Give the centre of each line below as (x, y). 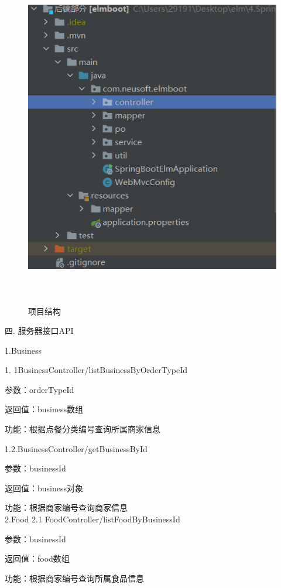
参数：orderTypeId (40, 389)
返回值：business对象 (44, 488)
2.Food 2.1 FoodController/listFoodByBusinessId (92, 519)
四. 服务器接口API (39, 331)
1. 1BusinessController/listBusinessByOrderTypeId (96, 370)
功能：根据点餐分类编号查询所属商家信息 (83, 429)
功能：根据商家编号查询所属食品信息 (74, 578)
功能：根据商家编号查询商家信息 (66, 507)
